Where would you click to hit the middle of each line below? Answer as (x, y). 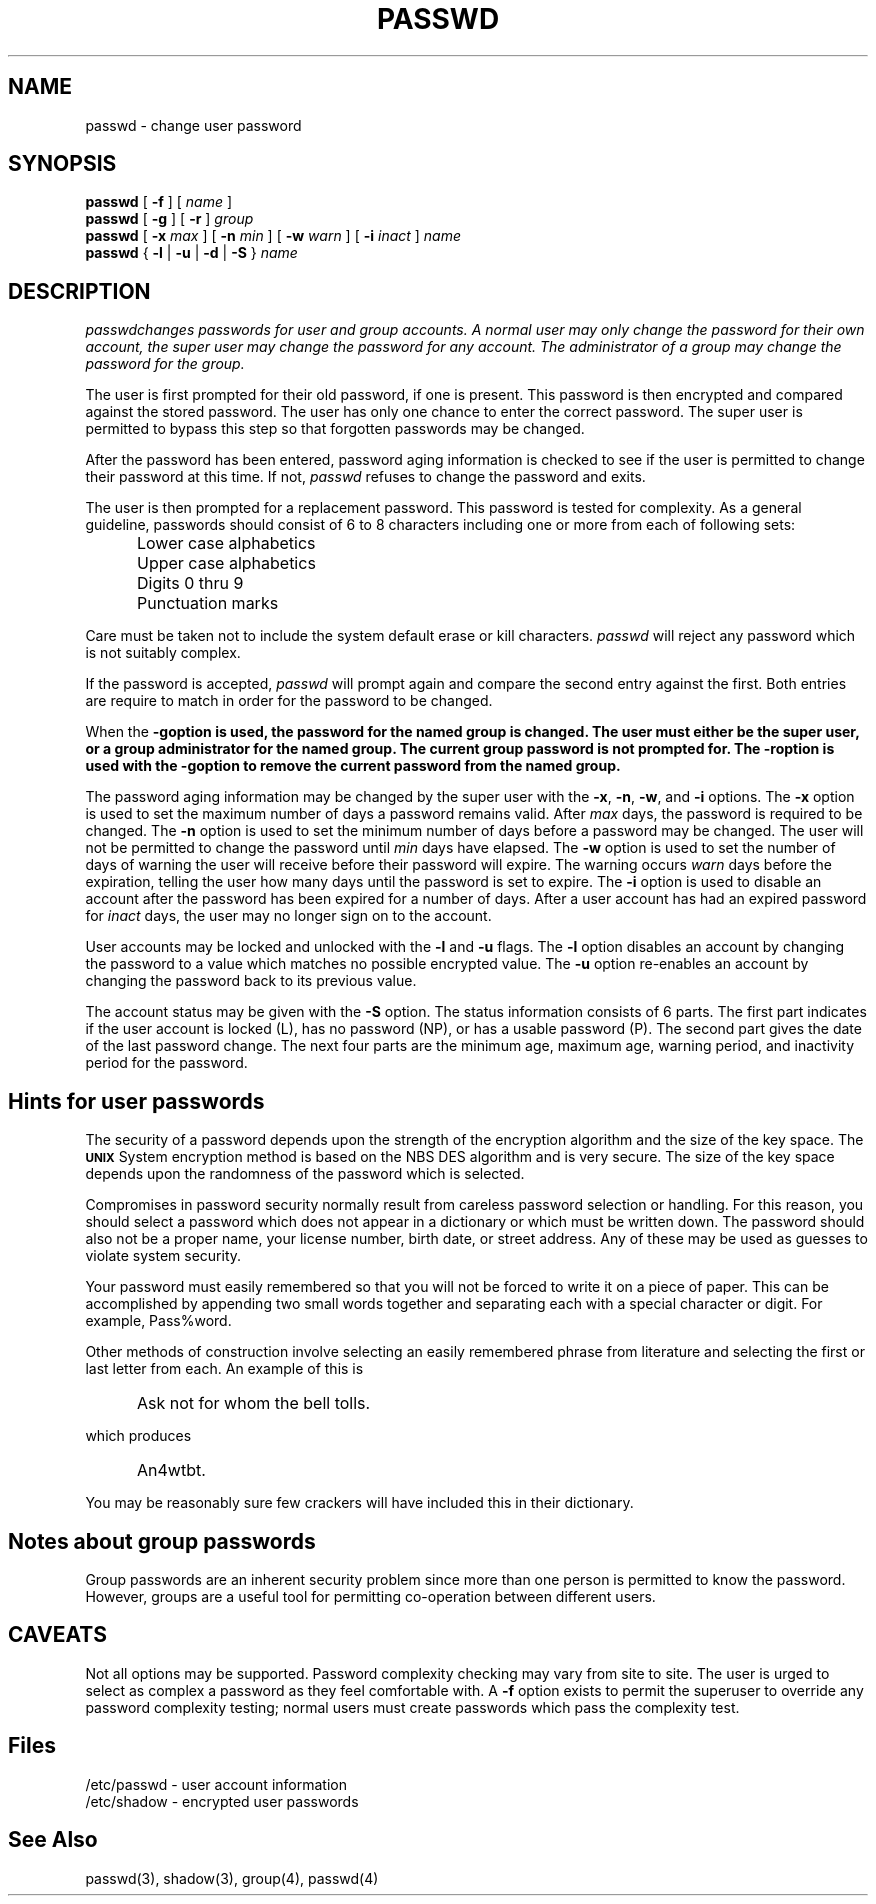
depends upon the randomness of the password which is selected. (305, 1174)
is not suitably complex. (163, 653)
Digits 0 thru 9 (190, 583)
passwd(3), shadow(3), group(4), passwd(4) (232, 1878)
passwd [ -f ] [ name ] (159, 202)
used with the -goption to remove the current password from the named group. (353, 766)
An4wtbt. (171, 1470)
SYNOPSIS (62, 164)
